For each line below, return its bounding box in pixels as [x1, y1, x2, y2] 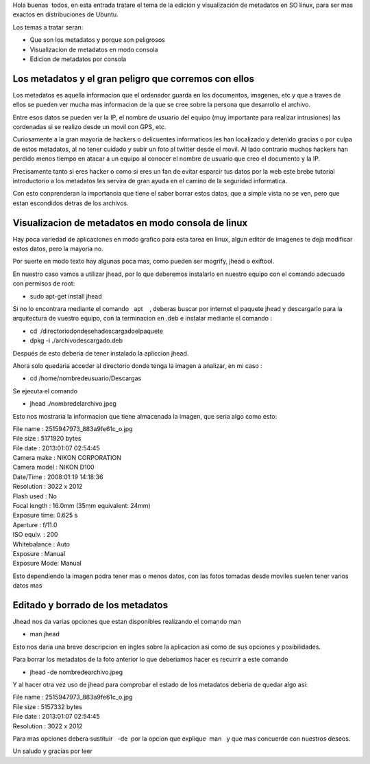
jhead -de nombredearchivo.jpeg [29, 668, 123, 676]
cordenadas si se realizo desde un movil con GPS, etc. [12, 123, 166, 131]
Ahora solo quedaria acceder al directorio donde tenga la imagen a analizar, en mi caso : [12, 361, 263, 370]
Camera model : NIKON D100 [12, 463, 95, 472]
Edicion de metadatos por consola [29, 55, 127, 63]
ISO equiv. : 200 [12, 531, 58, 539]
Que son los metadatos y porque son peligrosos [29, 36, 166, 44]
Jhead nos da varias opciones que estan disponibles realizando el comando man [12, 618, 241, 626]
